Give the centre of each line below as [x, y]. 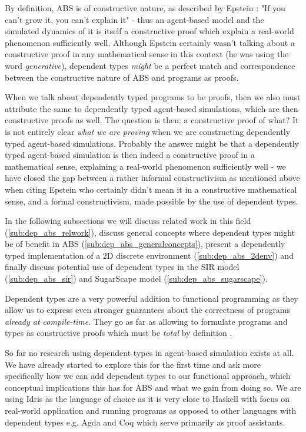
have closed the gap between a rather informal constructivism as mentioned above [152, 178]
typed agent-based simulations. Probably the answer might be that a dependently [152, 143]
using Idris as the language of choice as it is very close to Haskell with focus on [147, 399]
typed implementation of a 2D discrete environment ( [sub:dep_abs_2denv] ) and [149, 255]
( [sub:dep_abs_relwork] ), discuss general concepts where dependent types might [150, 232]
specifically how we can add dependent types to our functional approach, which [148, 376]
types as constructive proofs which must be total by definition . [119, 333]
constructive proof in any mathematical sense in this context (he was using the [147, 54]
